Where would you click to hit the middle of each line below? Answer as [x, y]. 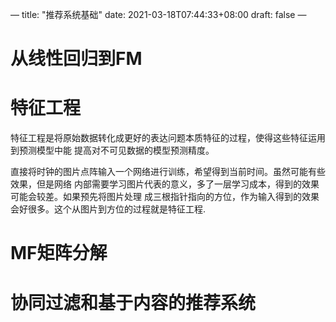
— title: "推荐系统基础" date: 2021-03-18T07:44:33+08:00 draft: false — [158, 14]
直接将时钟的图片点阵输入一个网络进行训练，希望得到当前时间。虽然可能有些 [168, 172]
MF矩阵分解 [59, 253]
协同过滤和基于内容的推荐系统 [133, 302]
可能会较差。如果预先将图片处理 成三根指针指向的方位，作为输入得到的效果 [165, 197]
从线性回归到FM [76, 59]
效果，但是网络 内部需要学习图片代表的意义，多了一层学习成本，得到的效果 [165, 184]
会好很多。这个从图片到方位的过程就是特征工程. [108, 209]
